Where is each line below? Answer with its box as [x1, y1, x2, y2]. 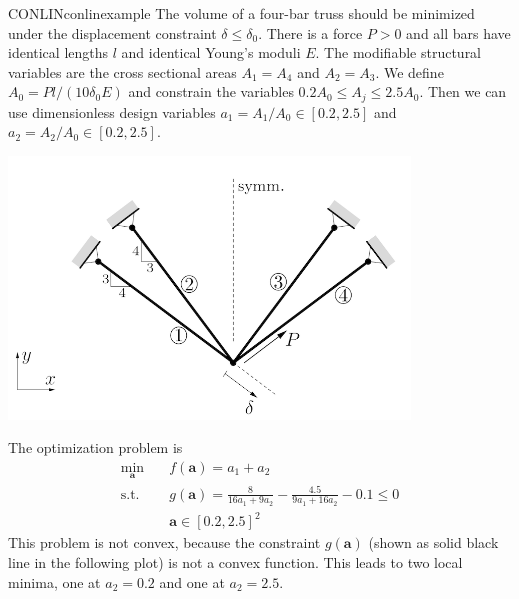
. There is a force [258, 22, 363, 43]
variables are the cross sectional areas [8, 61, 237, 82]
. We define [375, 61, 444, 82]
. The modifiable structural [315, 42, 482, 63]
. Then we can [419, 81, 507, 102]
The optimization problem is [8, 437, 183, 458]
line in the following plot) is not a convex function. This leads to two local [8, 551, 463, 572]
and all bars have [406, 22, 511, 43]
